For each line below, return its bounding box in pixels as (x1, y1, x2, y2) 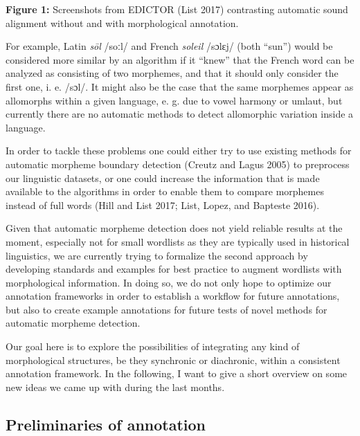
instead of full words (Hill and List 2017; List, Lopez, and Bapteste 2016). (6, 197, 320, 212)
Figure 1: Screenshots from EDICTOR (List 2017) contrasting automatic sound (6, 2, 348, 16)
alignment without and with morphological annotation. (6, 15, 239, 30)
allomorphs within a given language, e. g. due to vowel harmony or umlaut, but (6, 93, 343, 107)
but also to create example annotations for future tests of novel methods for (6, 302, 327, 316)
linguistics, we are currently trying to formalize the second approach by (6, 248, 308, 262)
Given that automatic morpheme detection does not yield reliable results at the (6, 221, 343, 235)
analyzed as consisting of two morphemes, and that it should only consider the (6, 66, 339, 80)
